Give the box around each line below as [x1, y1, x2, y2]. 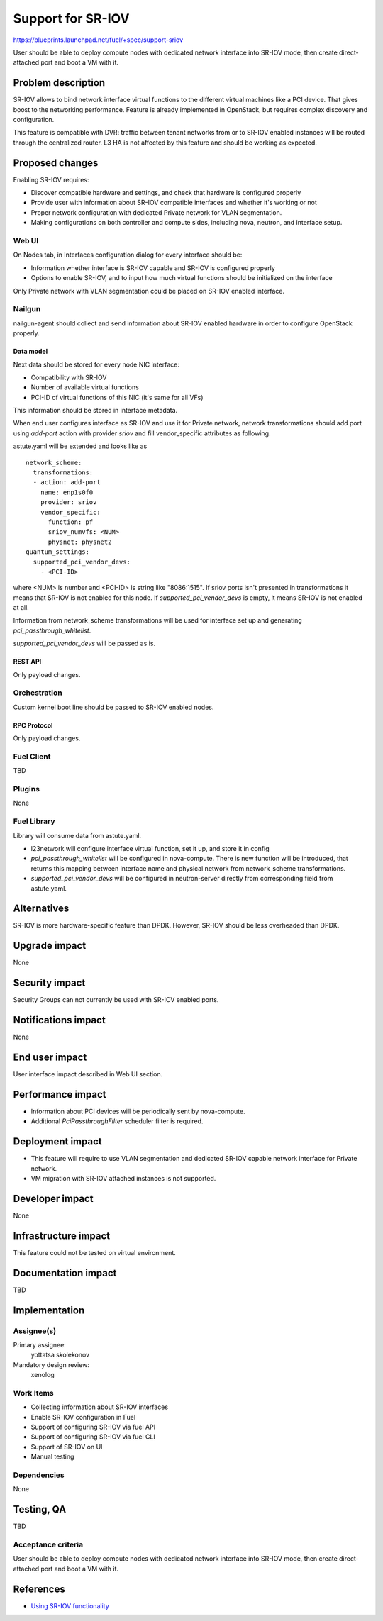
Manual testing [30, 1452, 74, 1461]
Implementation [13, 1304, 85, 1316]
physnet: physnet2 [48, 537, 112, 546]
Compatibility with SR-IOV [30, 373, 107, 381]
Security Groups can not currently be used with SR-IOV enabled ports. [13, 996, 219, 1004]
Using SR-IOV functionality [30, 1601, 109, 1610]
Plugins [13, 784, 40, 794]
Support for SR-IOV [13, 11, 130, 26]
